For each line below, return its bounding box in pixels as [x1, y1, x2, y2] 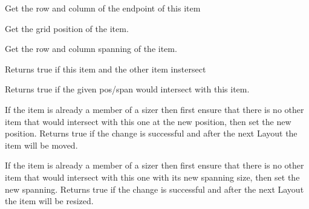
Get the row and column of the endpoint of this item [5, 2, 201, 14]
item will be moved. [5, 138, 78, 151]
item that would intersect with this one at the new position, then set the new [5, 115, 291, 127]
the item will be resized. [5, 195, 94, 207]
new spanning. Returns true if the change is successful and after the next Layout [5, 182, 304, 195]
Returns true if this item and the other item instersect [5, 62, 206, 75]
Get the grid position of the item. [5, 22, 129, 34]
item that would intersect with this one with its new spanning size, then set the [5, 170, 300, 183]
